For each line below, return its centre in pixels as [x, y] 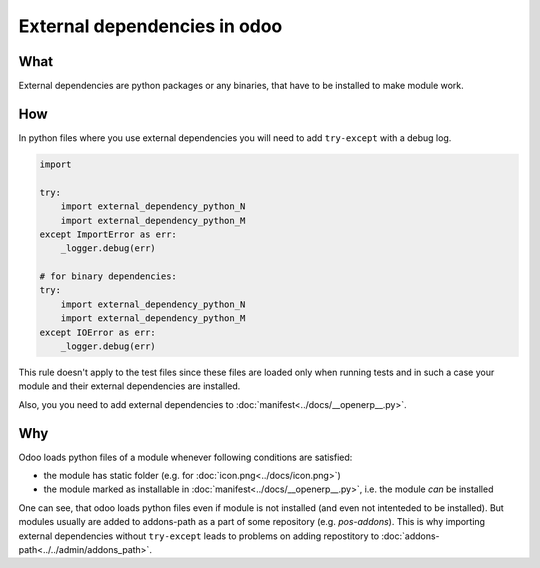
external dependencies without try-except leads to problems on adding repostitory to [199, 536]
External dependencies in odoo [150, 26]
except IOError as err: [98, 332]
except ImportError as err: [108, 234]
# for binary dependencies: [108, 276]
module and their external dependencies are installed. [129, 386]
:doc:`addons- [410, 536]
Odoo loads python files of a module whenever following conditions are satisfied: [185, 457]
